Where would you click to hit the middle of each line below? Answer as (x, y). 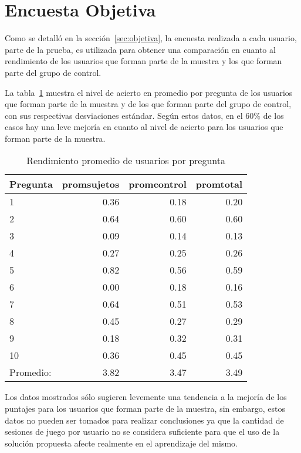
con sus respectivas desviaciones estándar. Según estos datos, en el (124, 115)
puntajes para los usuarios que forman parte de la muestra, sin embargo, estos (145, 409)
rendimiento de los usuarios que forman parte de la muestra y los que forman (143, 61)
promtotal (219, 184)
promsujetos (91, 184)
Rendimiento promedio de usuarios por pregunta (126, 161)
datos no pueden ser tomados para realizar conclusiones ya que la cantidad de (144, 420)
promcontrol (158, 184)
